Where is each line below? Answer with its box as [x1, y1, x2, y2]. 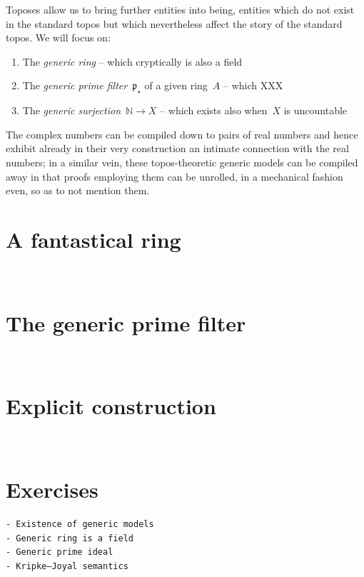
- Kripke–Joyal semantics [6, 561, 128, 571]
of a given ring [144, 78, 208, 93]
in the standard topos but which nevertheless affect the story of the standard [6, 16, 343, 31]
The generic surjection [22, 103, 121, 118]
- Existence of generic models [6, 519, 154, 530]
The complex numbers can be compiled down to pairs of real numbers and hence [6, 126, 358, 141]
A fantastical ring [6, 224, 181, 254]
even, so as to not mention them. [6, 183, 150, 198]
